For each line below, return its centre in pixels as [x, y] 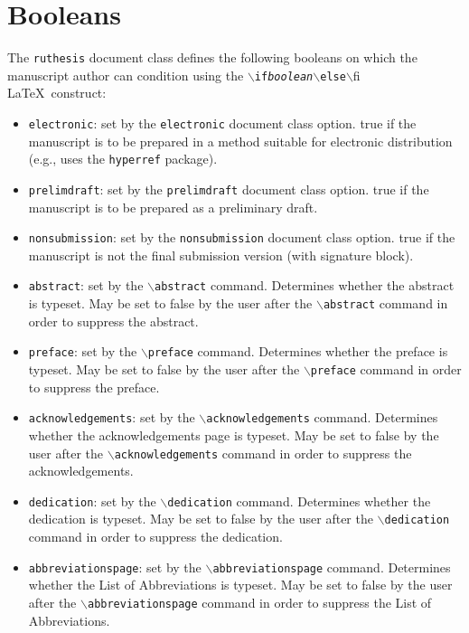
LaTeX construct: [57, 93]
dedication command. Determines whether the [299, 501]
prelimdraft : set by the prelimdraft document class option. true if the [229, 189]
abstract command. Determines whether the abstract [304, 285]
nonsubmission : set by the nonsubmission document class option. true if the [242, 237]
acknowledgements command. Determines [322, 417]
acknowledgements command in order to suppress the [263, 453]
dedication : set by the [92, 501]
